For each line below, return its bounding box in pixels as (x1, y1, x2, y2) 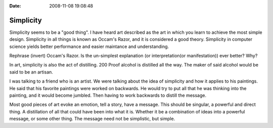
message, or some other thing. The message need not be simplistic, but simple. (9, 116, 175, 122)
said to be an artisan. (9, 69, 53, 75)
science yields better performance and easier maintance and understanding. (9, 43, 169, 49)
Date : (9, 3, 21, 9)
